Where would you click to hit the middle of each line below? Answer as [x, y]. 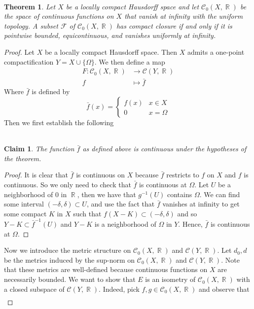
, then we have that [107, 194]
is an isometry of [170, 279]
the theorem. [23, 158]
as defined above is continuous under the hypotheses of [164, 149]
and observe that [224, 289]
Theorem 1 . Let [30, 6]
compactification [29, 61]
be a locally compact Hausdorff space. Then [111, 51]
